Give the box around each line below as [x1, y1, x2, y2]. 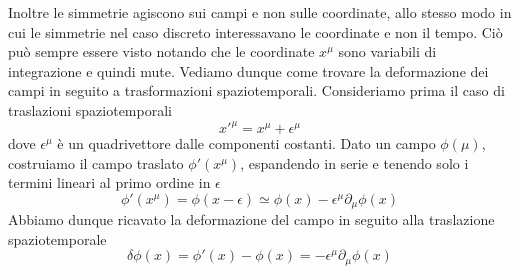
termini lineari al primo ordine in [8, 172, 211, 193]
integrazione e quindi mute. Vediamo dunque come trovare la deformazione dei [8, 60, 489, 81]
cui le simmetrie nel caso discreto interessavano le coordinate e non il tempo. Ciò [8, 21, 503, 42]
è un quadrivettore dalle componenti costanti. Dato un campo [57, 133, 436, 154]
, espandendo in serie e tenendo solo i [240, 152, 469, 173]
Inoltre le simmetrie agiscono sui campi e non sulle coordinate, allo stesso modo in [8, 2, 512, 22]
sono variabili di [338, 41, 437, 62]
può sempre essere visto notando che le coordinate [8, 41, 315, 62]
